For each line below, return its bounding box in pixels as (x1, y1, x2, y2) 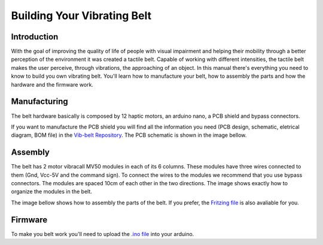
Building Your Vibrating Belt (11, 9, 152, 22)
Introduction (11, 32, 59, 42)
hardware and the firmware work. (11, 81, 94, 88)
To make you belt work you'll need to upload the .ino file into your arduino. (11, 230, 194, 237)
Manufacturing (11, 96, 68, 107)
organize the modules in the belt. (11, 188, 93, 195)
